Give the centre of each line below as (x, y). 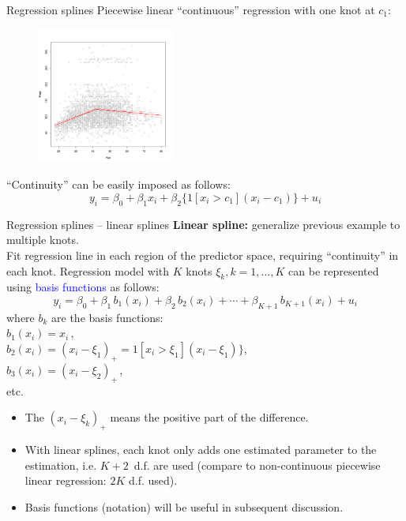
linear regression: (66, 480)
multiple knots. (43, 240)
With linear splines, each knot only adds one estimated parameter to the (201, 449)
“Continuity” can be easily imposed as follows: (118, 184)
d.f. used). (153, 480)
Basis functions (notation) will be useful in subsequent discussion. (184, 506)
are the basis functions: (107, 317)
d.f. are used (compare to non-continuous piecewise (257, 465)
